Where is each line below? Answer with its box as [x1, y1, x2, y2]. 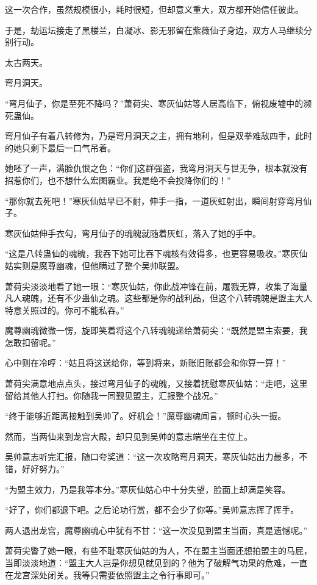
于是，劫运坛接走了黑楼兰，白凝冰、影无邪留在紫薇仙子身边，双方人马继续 [5, 23, 304, 36]
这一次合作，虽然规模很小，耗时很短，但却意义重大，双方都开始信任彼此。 [5, 3, 304, 15]
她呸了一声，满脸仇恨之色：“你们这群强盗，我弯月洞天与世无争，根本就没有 [5, 162, 308, 174]
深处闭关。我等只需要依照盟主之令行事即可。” [30, 568, 210, 581]
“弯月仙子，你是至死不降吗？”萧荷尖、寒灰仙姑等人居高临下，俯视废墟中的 [5, 96, 304, 109]
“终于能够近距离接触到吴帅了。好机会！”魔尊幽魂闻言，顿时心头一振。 [5, 409, 287, 422]
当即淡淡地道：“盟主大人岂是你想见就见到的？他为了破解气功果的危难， [5, 556, 291, 569]
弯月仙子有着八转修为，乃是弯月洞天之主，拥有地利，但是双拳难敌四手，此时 [5, 129, 312, 142]
